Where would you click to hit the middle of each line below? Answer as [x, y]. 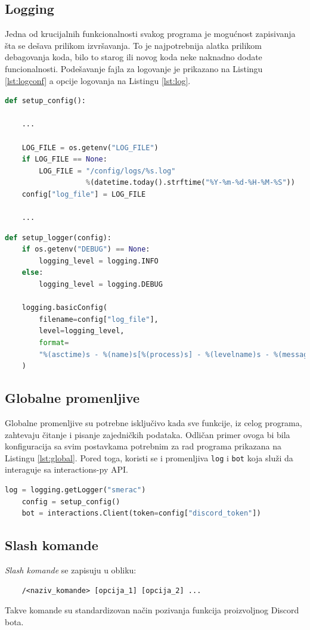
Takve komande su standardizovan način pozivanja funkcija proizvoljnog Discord [152, 610]
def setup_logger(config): [58, 238]
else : [32, 273]
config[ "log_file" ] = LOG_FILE [84, 194]
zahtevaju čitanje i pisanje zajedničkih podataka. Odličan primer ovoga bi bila [148, 434]
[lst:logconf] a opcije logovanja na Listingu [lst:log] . [98, 80]
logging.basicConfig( [64, 308]
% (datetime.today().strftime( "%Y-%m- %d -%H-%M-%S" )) [190, 183]
